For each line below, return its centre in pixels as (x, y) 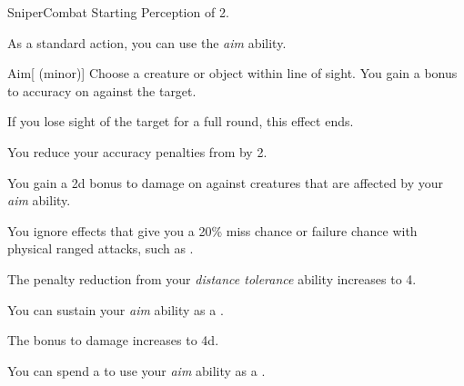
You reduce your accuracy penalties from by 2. (137, 151)
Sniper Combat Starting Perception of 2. (118, 12)
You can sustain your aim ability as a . (116, 309)
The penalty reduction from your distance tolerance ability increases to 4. (212, 278)
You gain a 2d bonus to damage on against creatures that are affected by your (226, 182)
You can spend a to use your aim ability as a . (136, 370)
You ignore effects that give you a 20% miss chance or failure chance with (212, 230)
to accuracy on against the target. (102, 90)
